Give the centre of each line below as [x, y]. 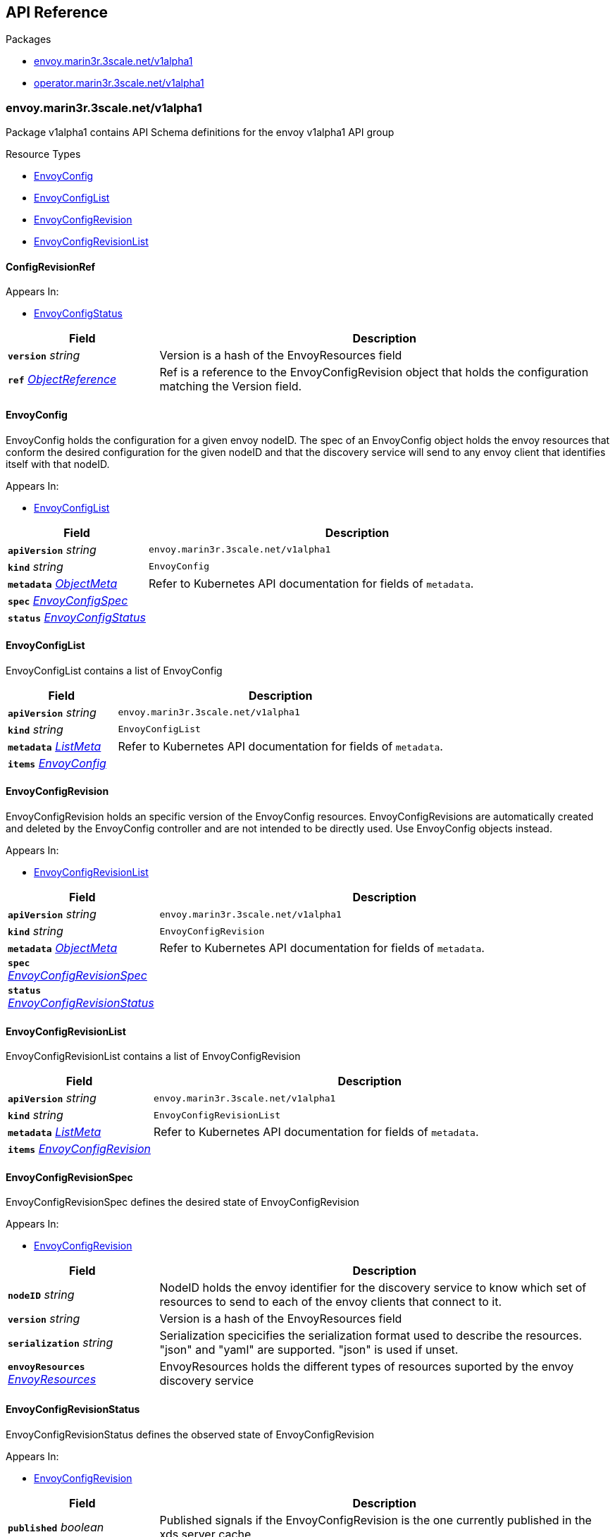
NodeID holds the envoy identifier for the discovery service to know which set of [373, 1288]
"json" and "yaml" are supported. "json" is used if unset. [309, 1350]
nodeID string [41, 1295]
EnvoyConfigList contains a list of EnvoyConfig [114, 670]
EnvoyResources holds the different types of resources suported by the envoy [367, 1367]
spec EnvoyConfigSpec [68, 600]
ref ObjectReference [62, 379]
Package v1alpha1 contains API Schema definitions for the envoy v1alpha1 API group [200, 132]
